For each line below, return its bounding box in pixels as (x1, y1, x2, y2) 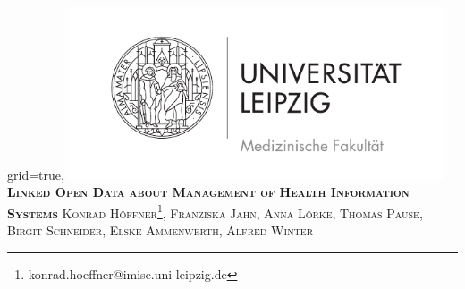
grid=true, (7, 165, 64, 183)
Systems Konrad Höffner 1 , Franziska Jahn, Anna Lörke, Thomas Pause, (7, 200, 423, 222)
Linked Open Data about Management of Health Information (7, 183, 410, 201)
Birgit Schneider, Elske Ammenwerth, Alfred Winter (7, 220, 314, 239)
